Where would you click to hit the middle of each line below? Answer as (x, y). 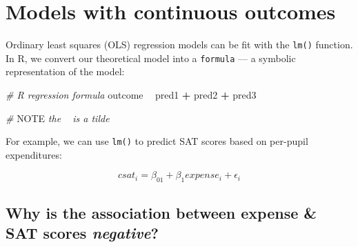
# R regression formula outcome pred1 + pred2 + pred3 (131, 95)
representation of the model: (65, 71)
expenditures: (34, 154)
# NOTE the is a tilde (58, 118)
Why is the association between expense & (161, 212)
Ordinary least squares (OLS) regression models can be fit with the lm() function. (179, 45)
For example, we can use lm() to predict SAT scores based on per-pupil (157, 141)
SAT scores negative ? (82, 233)
